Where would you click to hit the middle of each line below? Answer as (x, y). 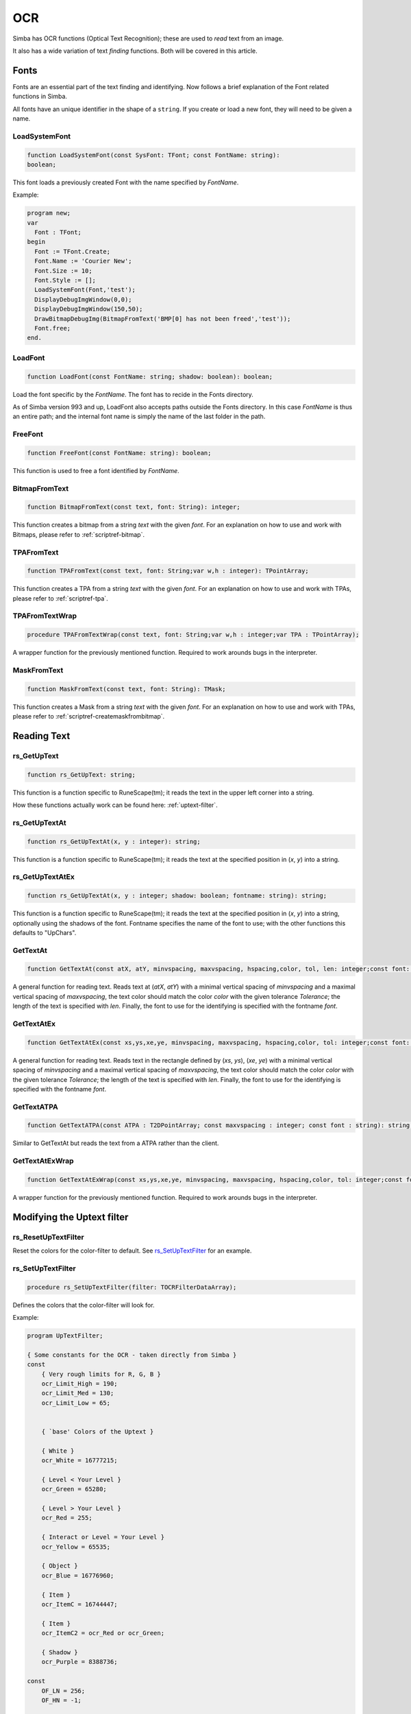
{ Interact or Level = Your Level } (103, 1537)
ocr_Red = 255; (67, 1518)
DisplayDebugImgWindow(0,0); (84, 299)
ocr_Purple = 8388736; (79, 1662)
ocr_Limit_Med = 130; (78, 1393)
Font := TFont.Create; (73, 251)
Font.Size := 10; (63, 270)
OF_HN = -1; (62, 1700)
